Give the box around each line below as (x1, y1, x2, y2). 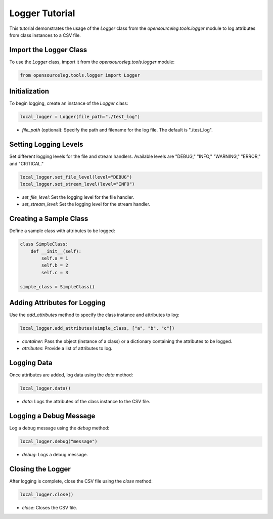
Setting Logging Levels (9, 140, 83, 149)
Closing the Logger (9, 465, 71, 473)
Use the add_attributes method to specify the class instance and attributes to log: (9, 312, 179, 318)
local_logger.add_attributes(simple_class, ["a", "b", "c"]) (20, 325, 175, 331)
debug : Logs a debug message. (22, 452, 88, 458)
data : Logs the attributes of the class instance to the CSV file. (22, 399, 151, 405)
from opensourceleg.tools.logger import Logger (20, 72, 140, 78)
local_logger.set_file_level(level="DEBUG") (20, 174, 132, 180)
